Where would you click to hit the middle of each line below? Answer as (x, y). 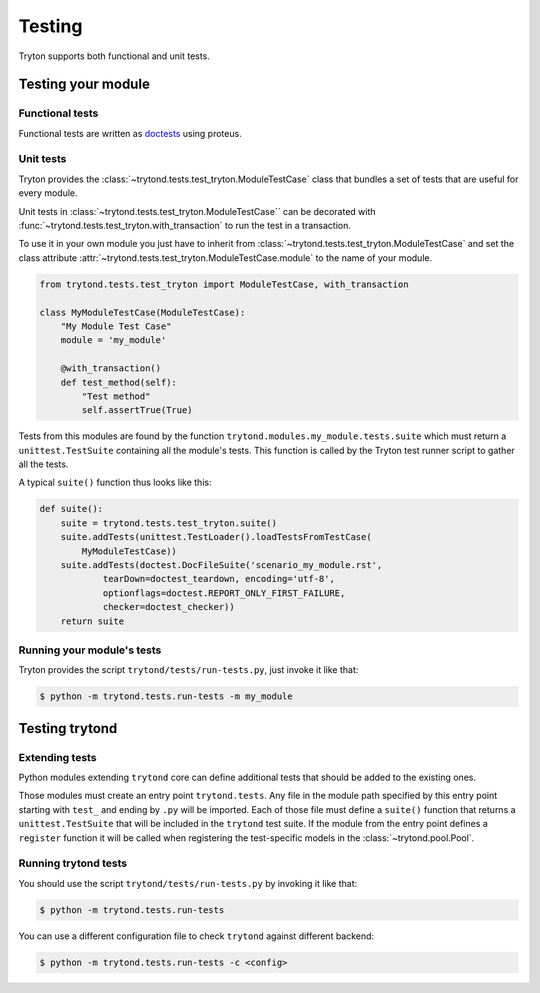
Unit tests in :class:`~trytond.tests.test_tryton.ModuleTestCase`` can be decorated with (197, 211)
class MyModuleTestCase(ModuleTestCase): (142, 312)
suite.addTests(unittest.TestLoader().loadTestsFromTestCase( (216, 537)
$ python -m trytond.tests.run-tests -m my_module (166, 696)
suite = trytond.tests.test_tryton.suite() (168, 523)
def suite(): (71, 509)
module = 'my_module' (113, 340)
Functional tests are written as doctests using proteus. (130, 133)
